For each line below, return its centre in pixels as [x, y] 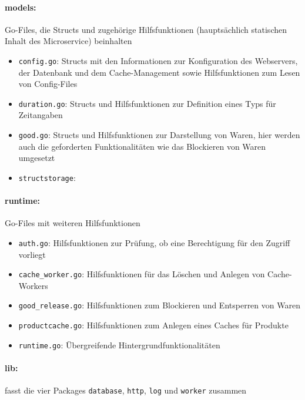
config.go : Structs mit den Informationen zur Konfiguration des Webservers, [158, 60]
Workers [33, 285]
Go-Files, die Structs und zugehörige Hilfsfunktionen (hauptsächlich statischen [146, 29]
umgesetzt [37, 158]
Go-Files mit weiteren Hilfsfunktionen [73, 223]
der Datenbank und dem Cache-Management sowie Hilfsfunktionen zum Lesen [159, 72]
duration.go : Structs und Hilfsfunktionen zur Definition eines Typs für [147, 103]
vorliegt [32, 254]
